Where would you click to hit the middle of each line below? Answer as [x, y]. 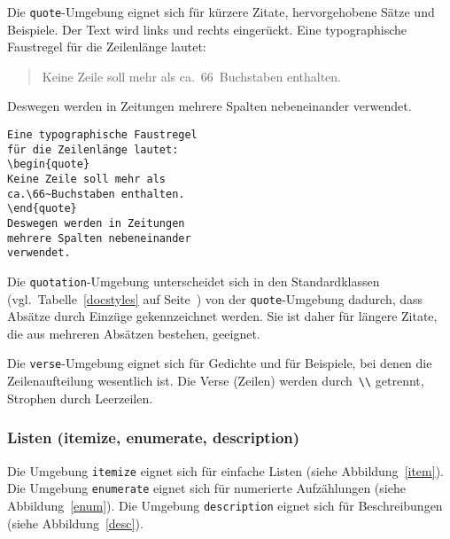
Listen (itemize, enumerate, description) [154, 437]
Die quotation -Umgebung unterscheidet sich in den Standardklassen [194, 281]
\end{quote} [42, 209]
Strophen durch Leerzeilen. [80, 398]
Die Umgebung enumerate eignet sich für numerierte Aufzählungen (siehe [206, 488]
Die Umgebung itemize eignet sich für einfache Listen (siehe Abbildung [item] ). [225, 470]
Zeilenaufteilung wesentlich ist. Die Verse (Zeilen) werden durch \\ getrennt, [216, 381]
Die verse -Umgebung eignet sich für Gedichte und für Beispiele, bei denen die [220, 363]
